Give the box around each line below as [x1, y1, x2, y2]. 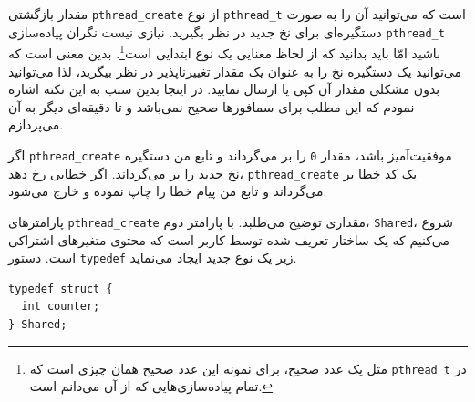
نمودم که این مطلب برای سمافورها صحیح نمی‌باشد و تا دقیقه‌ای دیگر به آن [8, 97, 415, 116]
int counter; [21, 300, 100, 314]
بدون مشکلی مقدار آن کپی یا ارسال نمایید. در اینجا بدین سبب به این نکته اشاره [8, 79, 440, 98]
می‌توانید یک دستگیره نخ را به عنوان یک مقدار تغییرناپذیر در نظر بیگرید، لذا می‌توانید [8, 61, 461, 80]
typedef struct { [8, 282, 113, 295]
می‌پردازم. [8, 115, 64, 134]
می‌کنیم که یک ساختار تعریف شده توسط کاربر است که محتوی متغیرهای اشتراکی [8, 230, 449, 249]
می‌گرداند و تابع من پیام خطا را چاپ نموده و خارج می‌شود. [8, 181, 327, 201]
